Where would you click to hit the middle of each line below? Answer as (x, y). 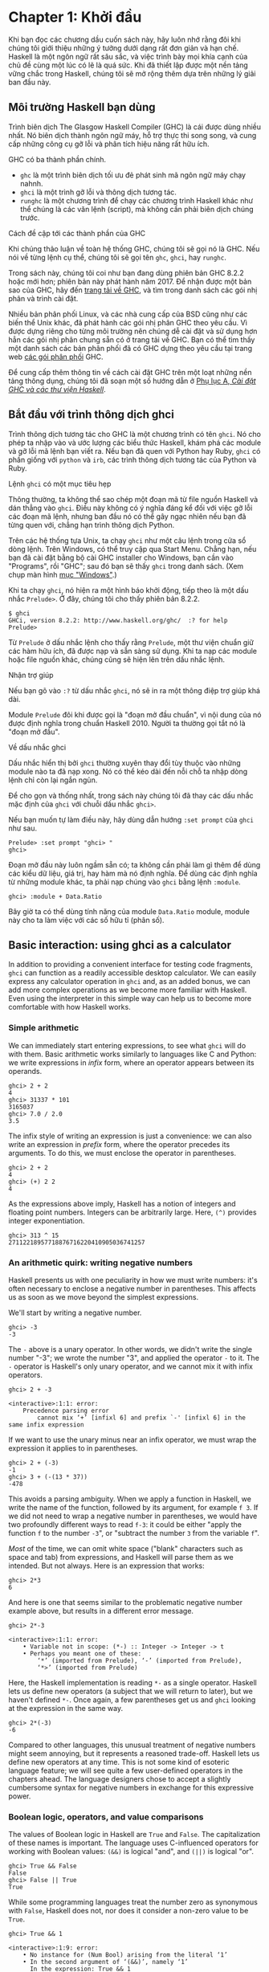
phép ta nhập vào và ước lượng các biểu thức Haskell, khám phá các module (135, 443)
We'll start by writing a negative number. (75, 1313)
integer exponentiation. (47, 1220)
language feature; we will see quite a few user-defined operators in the (126, 1770)
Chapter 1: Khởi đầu (75, 17)
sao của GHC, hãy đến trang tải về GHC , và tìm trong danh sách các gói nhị (133, 290)
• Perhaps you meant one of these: (82, 1654)
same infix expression (46, 1425)
